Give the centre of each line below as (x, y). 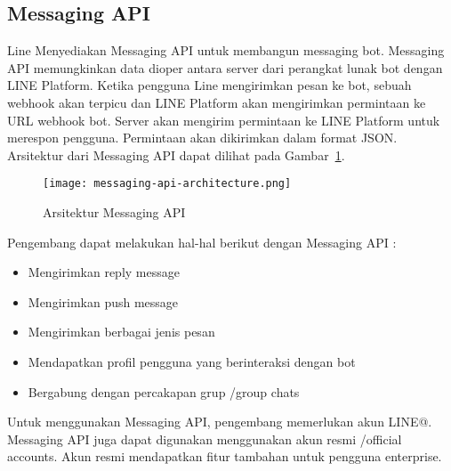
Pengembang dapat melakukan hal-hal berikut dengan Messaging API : (202, 242)
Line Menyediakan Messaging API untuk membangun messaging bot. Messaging (226, 50)
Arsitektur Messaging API (114, 212)
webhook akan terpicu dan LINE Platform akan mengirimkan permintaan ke (217, 102)
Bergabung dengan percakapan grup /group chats (164, 391)
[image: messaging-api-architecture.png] (167, 184)
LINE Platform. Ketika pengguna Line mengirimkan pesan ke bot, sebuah (209, 85)
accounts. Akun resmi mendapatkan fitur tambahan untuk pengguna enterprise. (225, 456)
